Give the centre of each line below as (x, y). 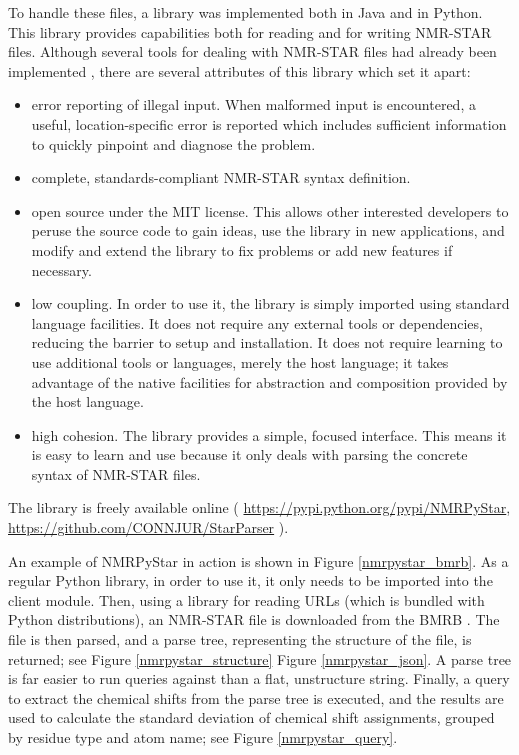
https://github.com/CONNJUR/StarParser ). (148, 527)
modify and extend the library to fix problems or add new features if (242, 249)
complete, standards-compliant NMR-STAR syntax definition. (221, 177)
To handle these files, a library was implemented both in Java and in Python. (245, 12)
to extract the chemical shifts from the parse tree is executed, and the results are (256, 697)
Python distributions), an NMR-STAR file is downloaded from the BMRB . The (254, 619)
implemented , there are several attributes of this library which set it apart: (239, 70)
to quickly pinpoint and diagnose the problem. (173, 143)
